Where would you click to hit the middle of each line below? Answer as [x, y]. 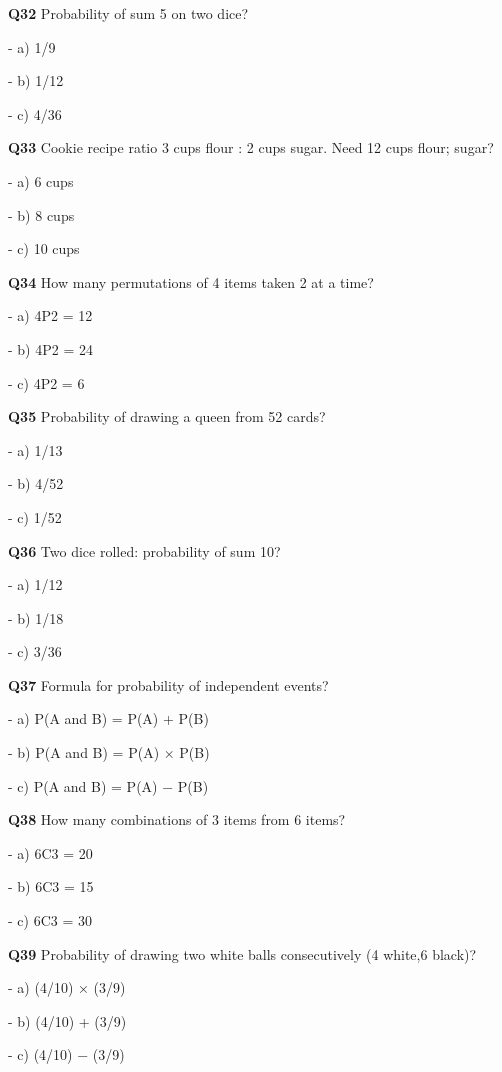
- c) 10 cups [44, 248]
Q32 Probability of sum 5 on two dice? [128, 13]
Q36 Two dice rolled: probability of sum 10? [144, 550]
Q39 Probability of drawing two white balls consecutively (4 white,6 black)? [242, 953]
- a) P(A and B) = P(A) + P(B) [108, 718]
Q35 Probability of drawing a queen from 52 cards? [167, 416]
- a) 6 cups [41, 180]
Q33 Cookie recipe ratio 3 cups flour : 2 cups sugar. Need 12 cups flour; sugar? [251, 147]
